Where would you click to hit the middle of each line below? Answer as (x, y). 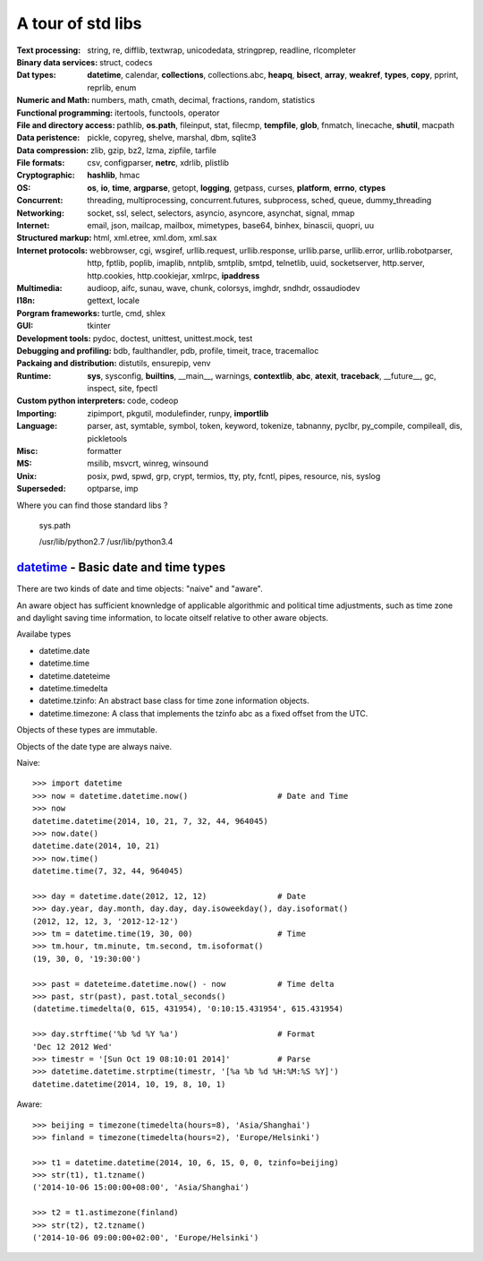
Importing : (37, 413)
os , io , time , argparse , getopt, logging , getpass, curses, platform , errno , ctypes (237, 187)
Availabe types (44, 634)
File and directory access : (66, 124)
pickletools (107, 438)
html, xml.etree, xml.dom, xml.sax (155, 238)
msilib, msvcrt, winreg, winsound (148, 463)
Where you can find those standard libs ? (92, 505)
